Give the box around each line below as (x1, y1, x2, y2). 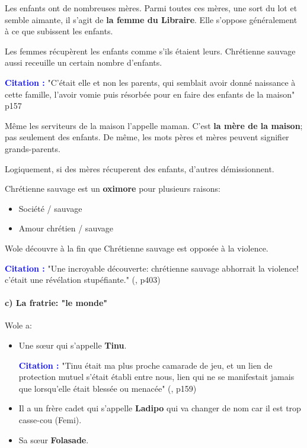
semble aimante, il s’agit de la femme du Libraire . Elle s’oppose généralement (5, 13, 298, 25)
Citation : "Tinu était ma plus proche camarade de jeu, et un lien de (18, 359, 273, 371)
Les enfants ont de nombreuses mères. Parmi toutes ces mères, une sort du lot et (5, 2, 298, 14)
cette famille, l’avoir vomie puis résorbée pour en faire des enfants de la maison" (5, 88, 295, 100)
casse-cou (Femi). (18, 414, 82, 426)
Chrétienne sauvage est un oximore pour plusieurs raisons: (5, 182, 220, 195)
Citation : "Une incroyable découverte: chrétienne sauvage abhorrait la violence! (5, 262, 299, 274)
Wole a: (5, 319, 32, 331)
